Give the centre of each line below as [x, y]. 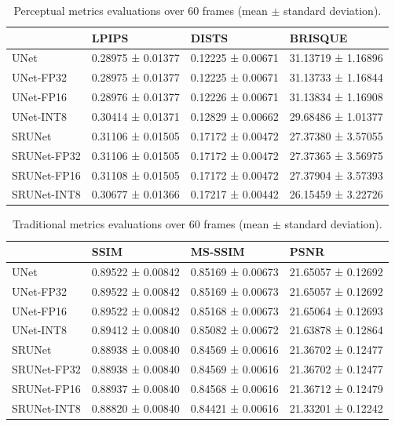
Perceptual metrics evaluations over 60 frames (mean [141, 10]
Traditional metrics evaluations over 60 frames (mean [141, 224]
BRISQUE [318, 37]
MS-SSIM [218, 251]
